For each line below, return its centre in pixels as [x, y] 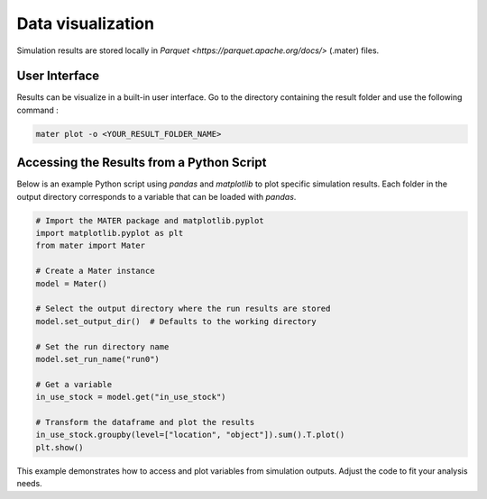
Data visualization [86, 23]
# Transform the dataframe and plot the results [145, 422]
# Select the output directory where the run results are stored [183, 309]
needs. [29, 484]
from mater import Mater [91, 246]
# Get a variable [74, 384]
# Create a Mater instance [95, 271]
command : [37, 110]
